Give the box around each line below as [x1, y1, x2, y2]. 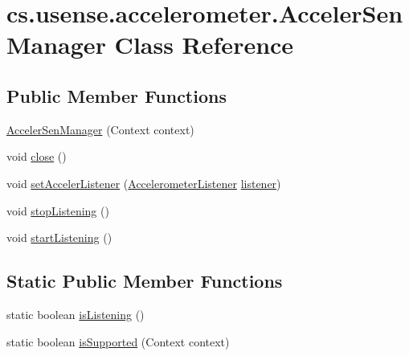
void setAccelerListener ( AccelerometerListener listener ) [6, 174, 281, 191]
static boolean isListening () [6, 305, 145, 322]
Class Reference [114, 28, 294, 61]
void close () [6, 148, 67, 165]
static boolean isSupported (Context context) [6, 333, 230, 350]
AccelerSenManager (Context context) [6, 121, 194, 137]
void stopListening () [6, 202, 109, 219]
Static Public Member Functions [6, 268, 283, 293]
